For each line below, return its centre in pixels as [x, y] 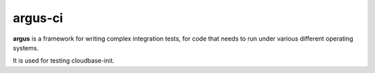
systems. [26, 48]
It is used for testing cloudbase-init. [64, 61]
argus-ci [38, 18]
